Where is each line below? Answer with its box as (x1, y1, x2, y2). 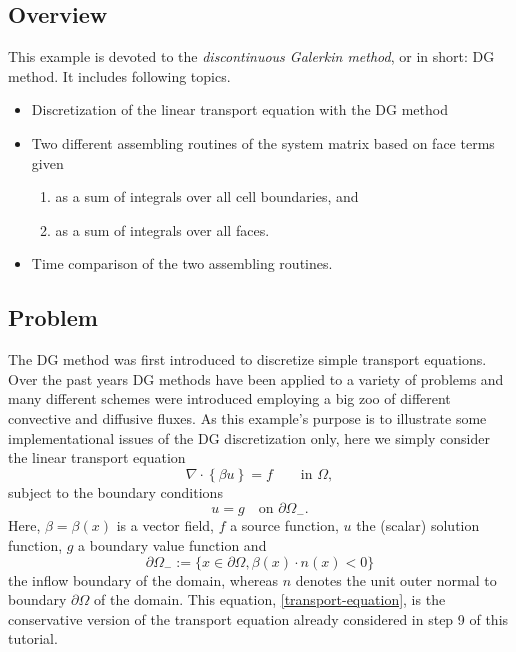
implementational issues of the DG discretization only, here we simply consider (8, 427, 490, 448)
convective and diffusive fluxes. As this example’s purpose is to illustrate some (8, 407, 487, 428)
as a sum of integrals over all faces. (55, 219, 270, 240)
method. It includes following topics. (8, 65, 231, 86)
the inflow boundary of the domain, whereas (8, 569, 279, 590)
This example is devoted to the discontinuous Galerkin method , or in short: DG (8, 46, 495, 67)
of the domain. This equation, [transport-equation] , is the (93, 589, 446, 610)
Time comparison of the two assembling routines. (31, 253, 333, 274)
